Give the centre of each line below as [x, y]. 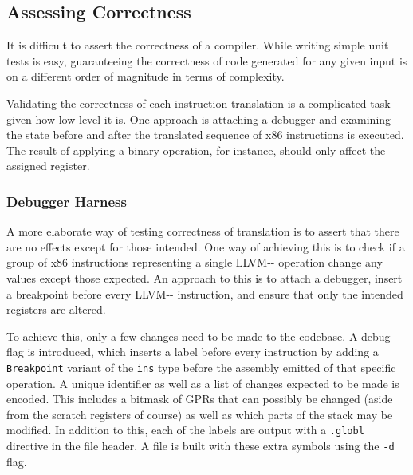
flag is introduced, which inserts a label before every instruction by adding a [193, 352]
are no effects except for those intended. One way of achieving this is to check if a [206, 246]
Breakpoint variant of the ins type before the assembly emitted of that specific [201, 367]
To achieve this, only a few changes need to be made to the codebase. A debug [199, 336]
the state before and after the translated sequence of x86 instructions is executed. [205, 135]
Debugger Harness [67, 201]
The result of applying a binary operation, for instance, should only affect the [196, 150]
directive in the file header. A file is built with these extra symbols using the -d [201, 446]
